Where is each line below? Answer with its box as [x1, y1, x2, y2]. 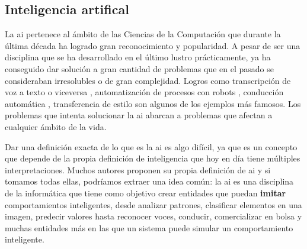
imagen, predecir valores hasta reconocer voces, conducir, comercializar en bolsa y [5, 210, 302, 222]
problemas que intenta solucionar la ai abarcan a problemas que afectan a [5, 109, 273, 121]
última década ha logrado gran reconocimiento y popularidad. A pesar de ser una [5, 39, 300, 51]
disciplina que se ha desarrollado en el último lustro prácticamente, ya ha [5, 51, 271, 63]
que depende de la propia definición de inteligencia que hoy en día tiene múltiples [5, 152, 300, 164]
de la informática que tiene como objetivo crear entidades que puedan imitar [5, 186, 286, 199]
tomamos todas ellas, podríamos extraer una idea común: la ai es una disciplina [5, 175, 294, 187]
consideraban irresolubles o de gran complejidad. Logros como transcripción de [5, 74, 291, 86]
